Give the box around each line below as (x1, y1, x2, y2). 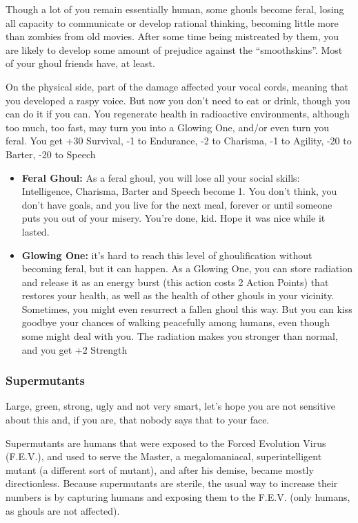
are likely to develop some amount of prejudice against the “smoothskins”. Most (6, 42, 343, 57)
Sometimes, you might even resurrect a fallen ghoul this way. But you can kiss (21, 301, 352, 316)
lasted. (21, 224, 50, 238)
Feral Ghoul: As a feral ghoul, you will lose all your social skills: (21, 170, 300, 184)
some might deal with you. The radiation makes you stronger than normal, (21, 329, 338, 343)
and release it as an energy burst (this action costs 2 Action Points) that (21, 274, 329, 289)
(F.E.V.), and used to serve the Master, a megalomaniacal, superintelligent (6, 449, 322, 464)
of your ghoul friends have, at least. (6, 56, 155, 70)
